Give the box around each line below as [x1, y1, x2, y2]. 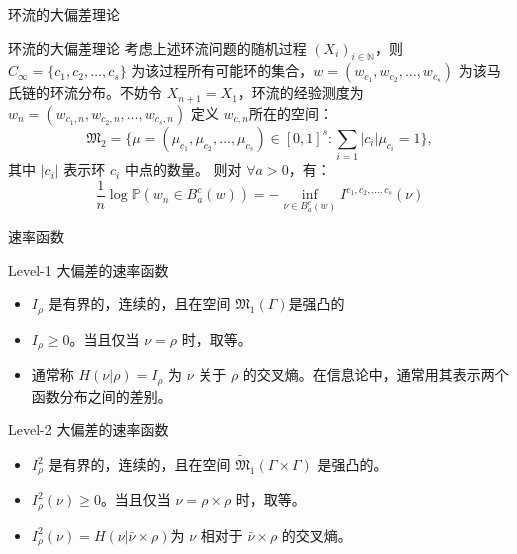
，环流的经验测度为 [237, 82, 364, 103]
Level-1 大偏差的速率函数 [8, 259, 169, 280]
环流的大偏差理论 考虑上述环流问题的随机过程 [8, 37, 307, 58]
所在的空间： [248, 102, 333, 123]
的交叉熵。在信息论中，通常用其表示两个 [242, 364, 509, 385]
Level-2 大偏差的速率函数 [8, 419, 169, 440]
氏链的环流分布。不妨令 [8, 82, 162, 103]
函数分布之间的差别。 [31, 385, 172, 406]
